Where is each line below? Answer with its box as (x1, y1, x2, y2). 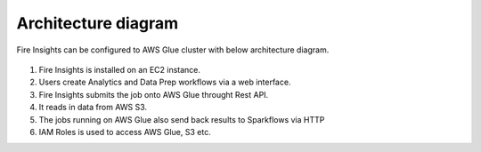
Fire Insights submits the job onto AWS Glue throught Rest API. (38, 89, 269, 100)
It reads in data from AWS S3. (38, 102, 147, 113)
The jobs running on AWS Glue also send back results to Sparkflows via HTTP (38, 114, 325, 124)
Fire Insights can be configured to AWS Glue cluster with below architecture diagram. (16, 44, 330, 55)
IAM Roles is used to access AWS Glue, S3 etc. (38, 126, 211, 137)
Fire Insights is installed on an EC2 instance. (38, 64, 200, 75)
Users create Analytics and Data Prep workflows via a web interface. (38, 76, 291, 88)
